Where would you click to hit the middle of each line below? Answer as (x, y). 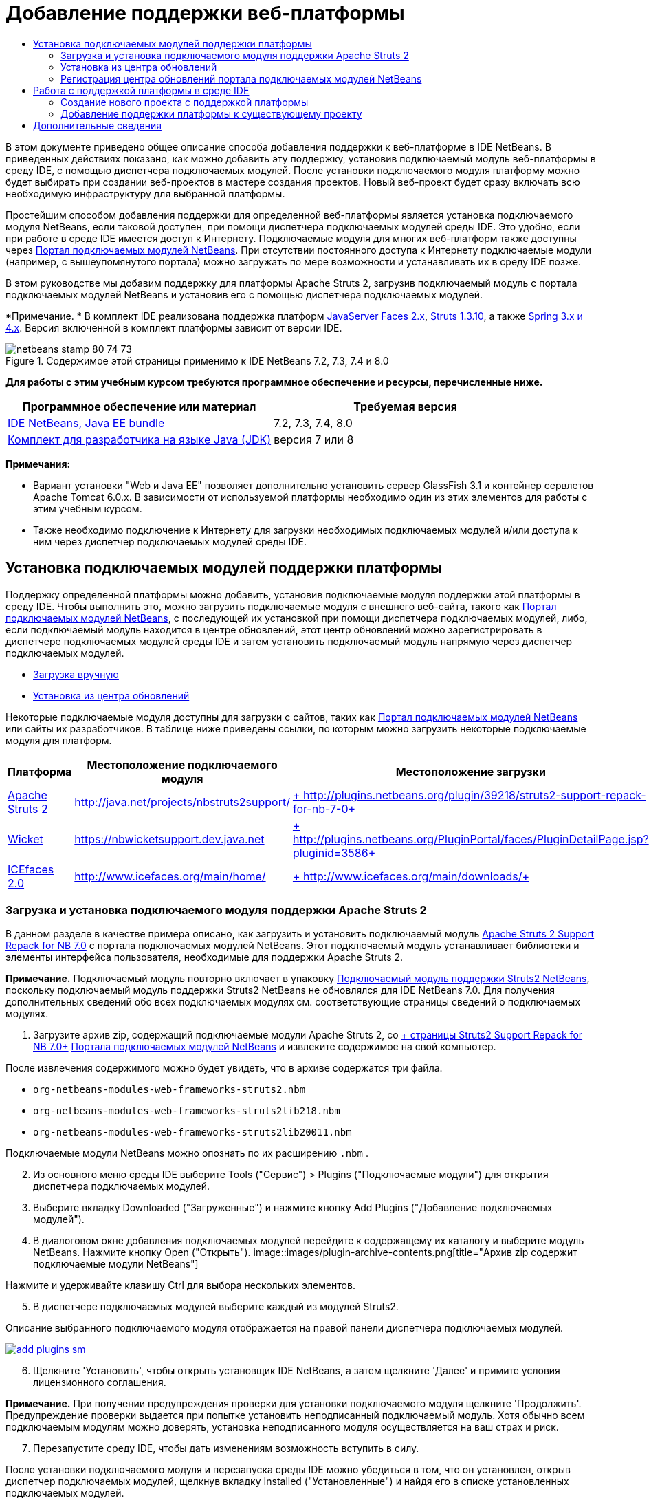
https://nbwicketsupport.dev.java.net (169, 839)
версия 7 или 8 (314, 439)
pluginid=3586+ (334, 853)
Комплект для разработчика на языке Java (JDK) (140, 439)
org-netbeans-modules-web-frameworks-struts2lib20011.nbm (192, 1132)
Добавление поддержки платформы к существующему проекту (211, 113)
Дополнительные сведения (97, 125)
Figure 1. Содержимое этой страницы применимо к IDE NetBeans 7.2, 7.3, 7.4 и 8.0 (197, 360)
